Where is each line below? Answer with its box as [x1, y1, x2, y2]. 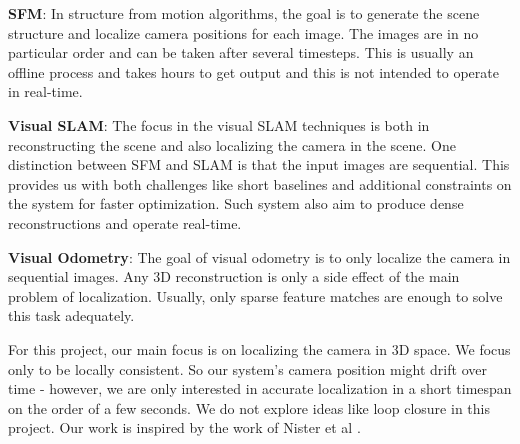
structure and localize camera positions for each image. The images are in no [8, 22, 479, 43]
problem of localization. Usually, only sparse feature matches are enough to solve [8, 285, 503, 306]
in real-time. [8, 81, 83, 102]
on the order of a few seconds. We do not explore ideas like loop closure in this [8, 397, 490, 418]
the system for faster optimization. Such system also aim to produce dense [8, 193, 464, 214]
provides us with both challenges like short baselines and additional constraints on [8, 173, 512, 194]
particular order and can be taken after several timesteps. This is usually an [8, 42, 474, 63]
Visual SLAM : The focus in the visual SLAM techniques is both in [8, 114, 430, 135]
